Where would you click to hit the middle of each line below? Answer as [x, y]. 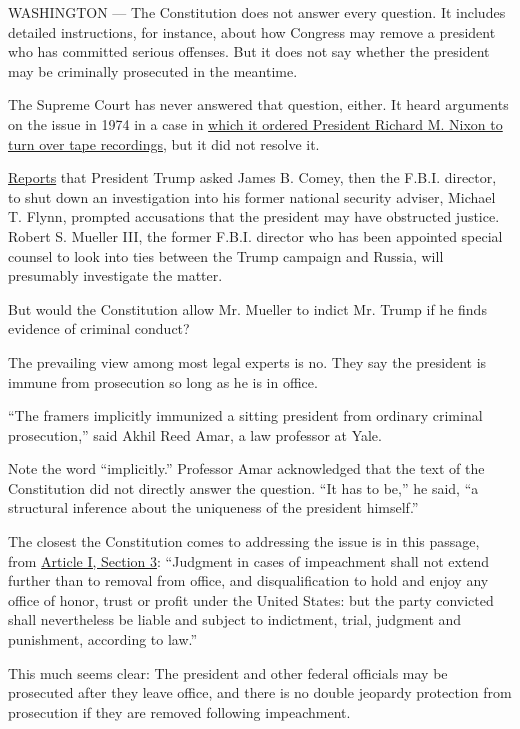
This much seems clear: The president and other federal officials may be [228, 672]
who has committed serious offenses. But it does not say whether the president [249, 51]
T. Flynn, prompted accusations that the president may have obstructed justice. [254, 216]
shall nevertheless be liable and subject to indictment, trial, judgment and [235, 619]
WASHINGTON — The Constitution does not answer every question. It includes [257, 12]
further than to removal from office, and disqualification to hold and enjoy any [248, 580]
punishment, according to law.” [103, 639]
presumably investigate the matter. [115, 275]
